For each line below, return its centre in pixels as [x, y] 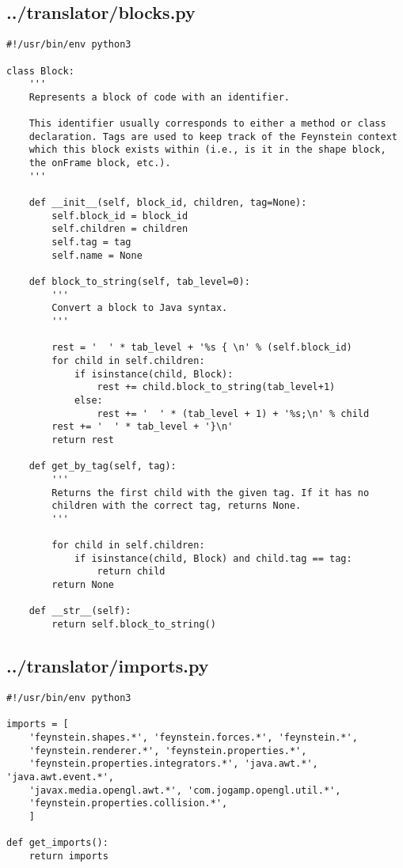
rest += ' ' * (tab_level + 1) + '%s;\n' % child [233, 413]
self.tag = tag [91, 243]
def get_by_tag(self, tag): [103, 466]
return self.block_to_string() [134, 625]
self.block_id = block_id [120, 216]
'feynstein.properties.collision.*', [128, 804]
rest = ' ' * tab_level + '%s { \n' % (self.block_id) [202, 348]
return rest [83, 440]
